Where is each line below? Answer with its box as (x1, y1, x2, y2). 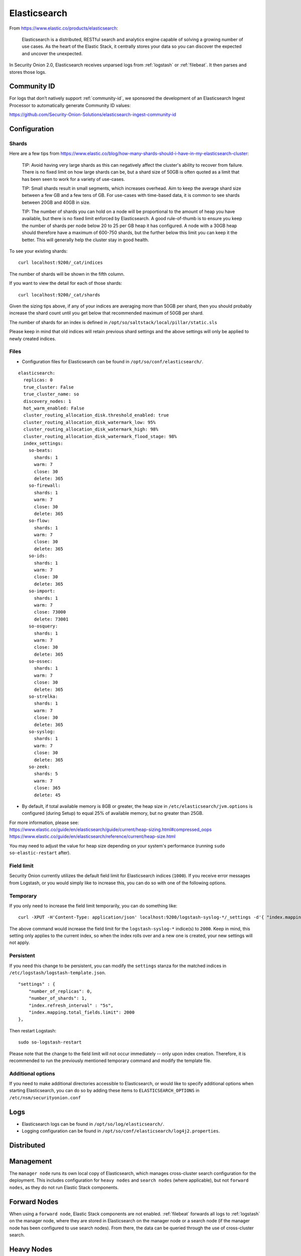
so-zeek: (28, 764, 50, 770)
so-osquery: (28, 623, 58, 629)
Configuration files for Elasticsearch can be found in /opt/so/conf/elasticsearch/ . (22, 358, 204, 364)
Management (9, 1157, 52, 1166)
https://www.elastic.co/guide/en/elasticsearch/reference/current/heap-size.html (9, 833, 176, 840)
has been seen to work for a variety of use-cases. (22, 176, 125, 182)
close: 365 (34, 785, 61, 791)
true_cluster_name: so (23, 391, 79, 397)
